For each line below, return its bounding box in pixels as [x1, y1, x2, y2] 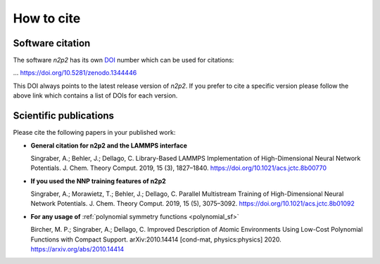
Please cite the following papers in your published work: [13, 128, 176, 137]
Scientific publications [13, 110, 115, 122]
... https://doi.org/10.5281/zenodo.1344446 [13, 69, 137, 77]
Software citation [13, 37, 91, 49]
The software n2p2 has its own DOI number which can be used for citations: [13, 56, 234, 65]
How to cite [13, 11, 81, 26]
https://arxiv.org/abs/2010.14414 [30, 245, 125, 253]
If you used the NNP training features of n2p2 [30, 176, 167, 185]
